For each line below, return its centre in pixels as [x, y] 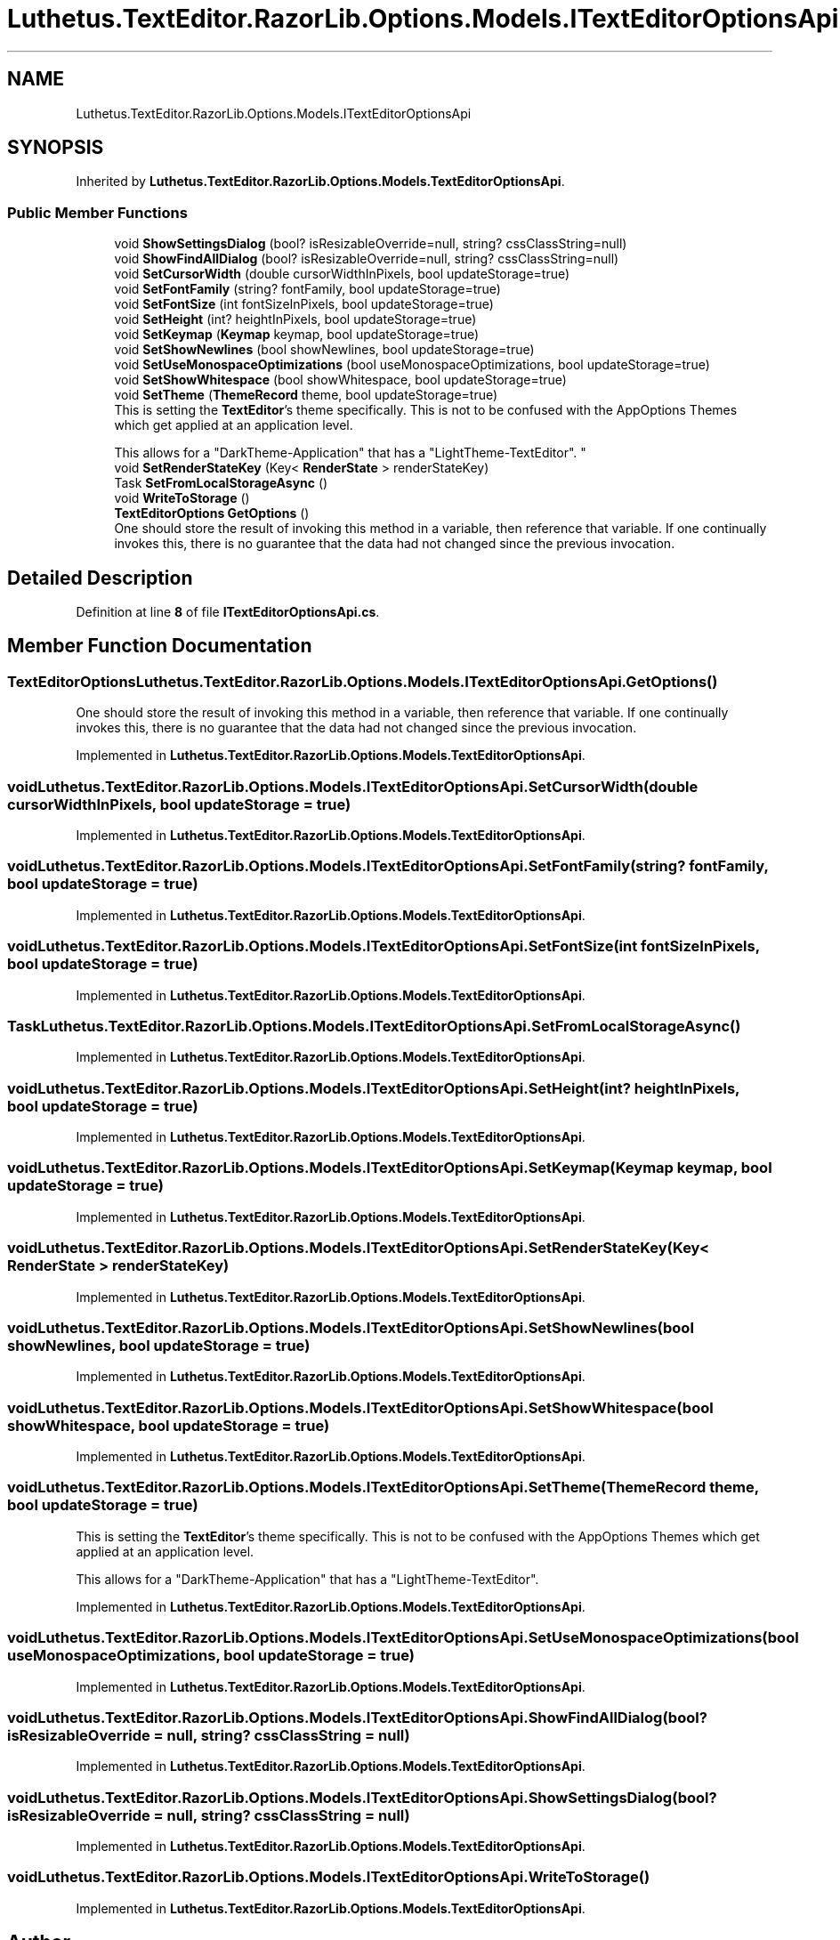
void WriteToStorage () [182, 498]
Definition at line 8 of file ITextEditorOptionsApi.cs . [228, 612]
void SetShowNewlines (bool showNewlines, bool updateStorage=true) [324, 350]
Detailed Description [100, 578]
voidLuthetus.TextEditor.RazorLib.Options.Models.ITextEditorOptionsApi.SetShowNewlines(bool [351, 1327]
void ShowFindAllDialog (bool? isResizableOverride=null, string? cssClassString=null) [367, 259]
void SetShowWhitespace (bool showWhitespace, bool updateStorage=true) [340, 380]
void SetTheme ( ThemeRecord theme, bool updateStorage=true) [306, 395]
